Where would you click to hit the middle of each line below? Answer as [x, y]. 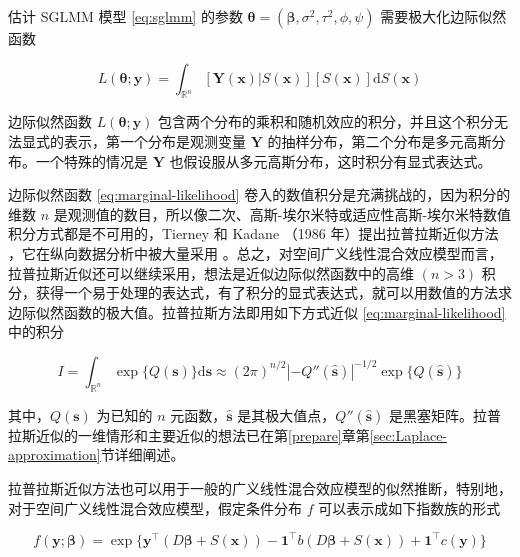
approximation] [54, 454]
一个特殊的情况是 [91, 160]
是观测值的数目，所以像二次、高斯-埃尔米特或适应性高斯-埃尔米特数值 [282, 213]
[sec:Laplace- [408, 434]
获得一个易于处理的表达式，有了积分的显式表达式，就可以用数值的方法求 [273, 292]
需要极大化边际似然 [443, 16]
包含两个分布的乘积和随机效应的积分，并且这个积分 [326, 121]
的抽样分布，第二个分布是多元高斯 [379, 140]
